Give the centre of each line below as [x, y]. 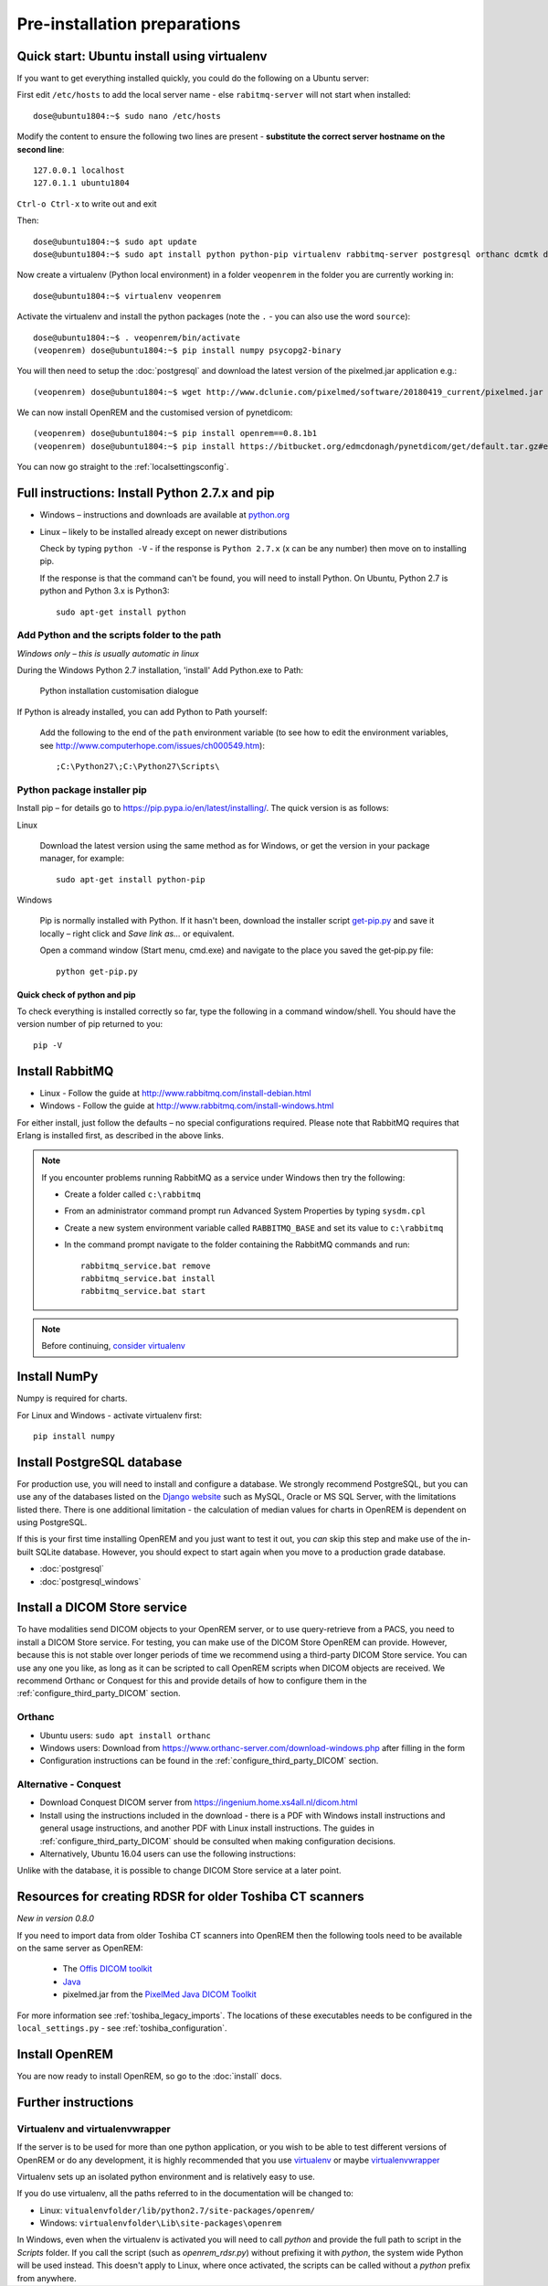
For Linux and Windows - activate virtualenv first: [110, 1415]
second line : [41, 149]
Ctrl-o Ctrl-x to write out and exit [87, 203]
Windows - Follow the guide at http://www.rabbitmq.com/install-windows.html [187, 1106]
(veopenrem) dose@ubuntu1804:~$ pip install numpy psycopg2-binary [187, 350]
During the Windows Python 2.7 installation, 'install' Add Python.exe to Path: [160, 670]
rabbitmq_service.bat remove [146, 1266]
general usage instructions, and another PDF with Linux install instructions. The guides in [207, 1828]
